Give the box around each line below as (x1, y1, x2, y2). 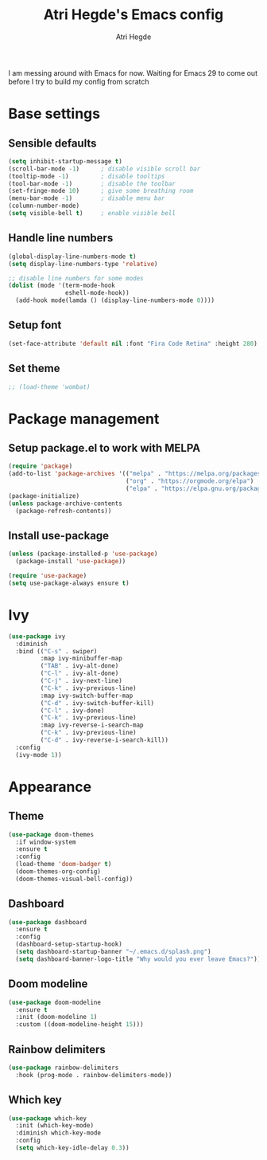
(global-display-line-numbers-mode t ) (8, 253, 137, 261)
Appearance (8, 778, 92, 796)
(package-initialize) (8, 492, 80, 500)
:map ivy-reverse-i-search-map (40, 721, 145, 730)
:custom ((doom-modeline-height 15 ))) (15, 1021, 145, 1029)
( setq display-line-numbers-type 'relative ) (8, 260, 158, 268)
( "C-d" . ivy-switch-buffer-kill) (40, 699, 155, 707)
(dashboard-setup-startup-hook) (15, 940, 123, 949)
